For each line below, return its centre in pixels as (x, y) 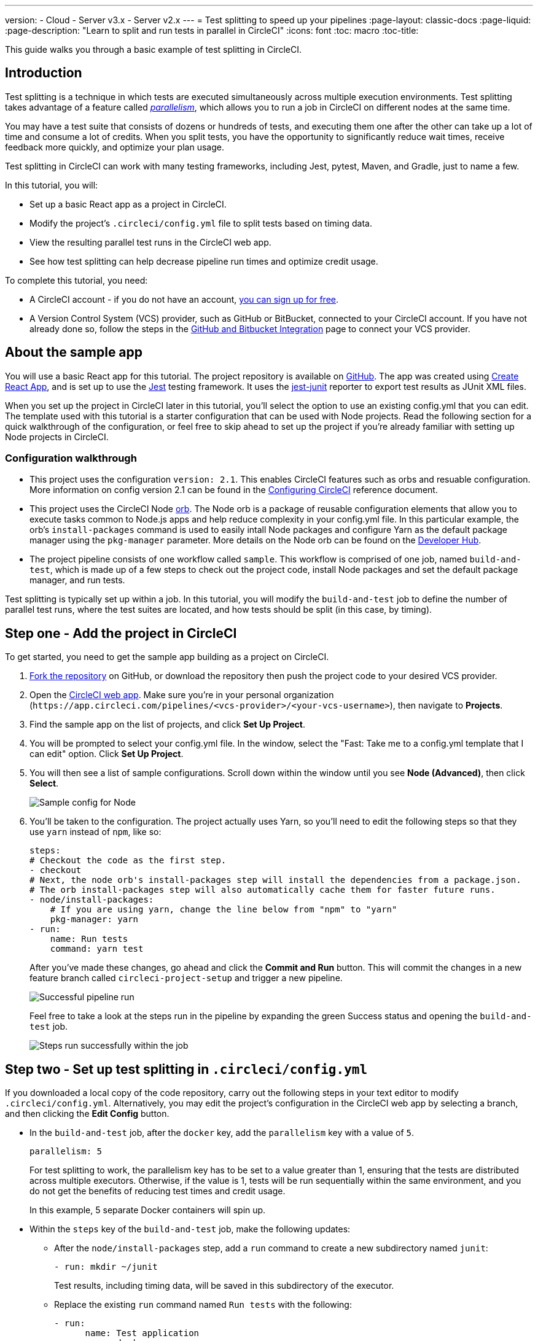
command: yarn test (97, 949)
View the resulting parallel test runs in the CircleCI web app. (150, 242)
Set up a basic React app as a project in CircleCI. (128, 204)
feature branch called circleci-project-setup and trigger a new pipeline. (186, 978)
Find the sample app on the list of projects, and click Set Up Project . (167, 725)
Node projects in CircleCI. (57, 437)
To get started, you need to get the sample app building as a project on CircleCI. (167, 657)
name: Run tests (89, 939)
